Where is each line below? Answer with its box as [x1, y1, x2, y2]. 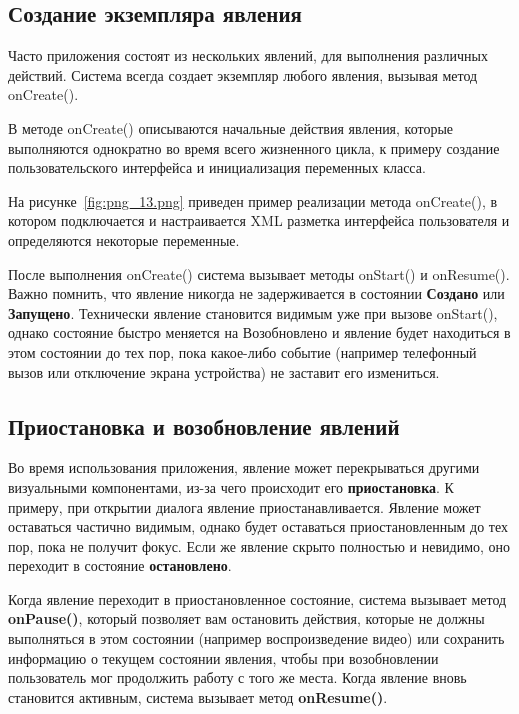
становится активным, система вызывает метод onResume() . [8, 686, 388, 707]
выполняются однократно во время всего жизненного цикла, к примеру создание [8, 137, 500, 158]
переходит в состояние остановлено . [8, 555, 232, 576]
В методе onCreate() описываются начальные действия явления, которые [8, 117, 454, 138]
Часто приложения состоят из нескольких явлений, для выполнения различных [8, 45, 488, 66]
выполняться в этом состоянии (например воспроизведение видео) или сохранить [8, 628, 505, 649]
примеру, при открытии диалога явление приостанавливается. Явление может [8, 496, 481, 517]
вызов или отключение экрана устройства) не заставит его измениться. [8, 361, 440, 382]
